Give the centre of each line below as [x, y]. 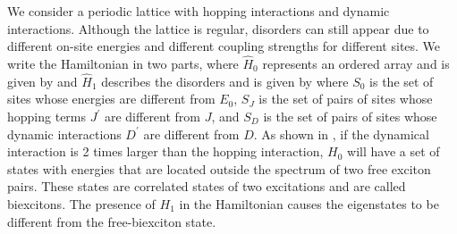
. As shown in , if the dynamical [341, 134]
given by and [42, 81]
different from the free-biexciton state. [112, 221]
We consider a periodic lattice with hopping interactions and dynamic [199, 11]
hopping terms [47, 116]
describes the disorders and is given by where [225, 81]
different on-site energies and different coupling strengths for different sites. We [224, 46]
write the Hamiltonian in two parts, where [123, 63]
